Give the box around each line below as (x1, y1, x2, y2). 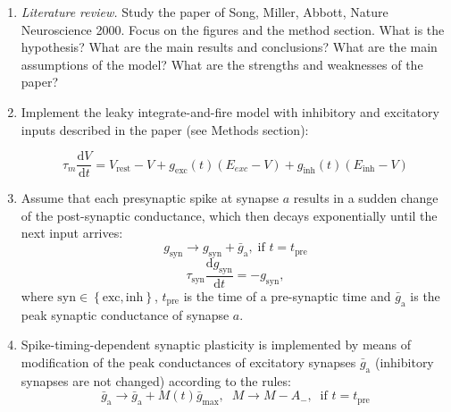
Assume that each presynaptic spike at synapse (21, 189, 280, 207)
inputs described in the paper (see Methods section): (21, 120, 309, 139)
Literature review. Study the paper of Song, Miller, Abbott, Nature (21, 3, 388, 21)
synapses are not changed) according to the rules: (21, 371, 291, 390)
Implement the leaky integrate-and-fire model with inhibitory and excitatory (21, 102, 439, 121)
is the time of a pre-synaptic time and (183, 286, 391, 305)
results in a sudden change (293, 189, 438, 207)
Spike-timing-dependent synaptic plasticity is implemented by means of (21, 335, 412, 354)
